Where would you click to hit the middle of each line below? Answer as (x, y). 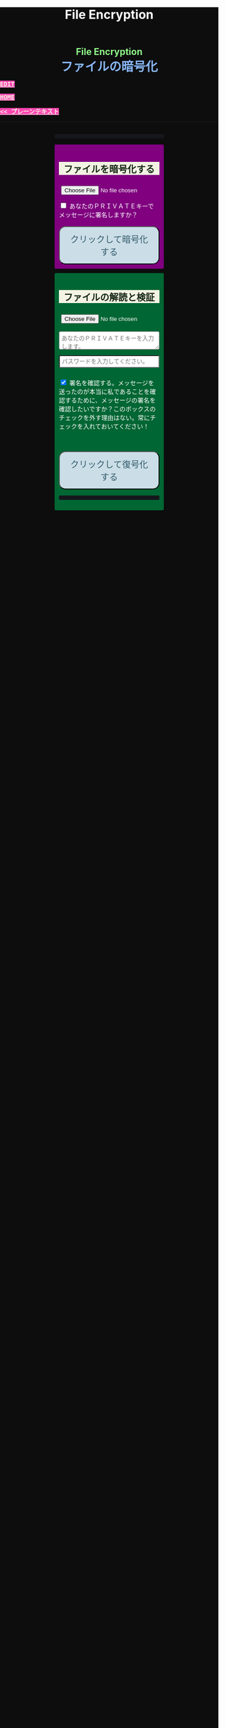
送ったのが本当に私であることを (105, 391)
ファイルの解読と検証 (109, 297)
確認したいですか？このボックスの (107, 409)
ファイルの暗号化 (109, 67)
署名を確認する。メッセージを (112, 382)
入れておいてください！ (116, 426)
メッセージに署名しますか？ (98, 215)
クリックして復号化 (109, 465)
